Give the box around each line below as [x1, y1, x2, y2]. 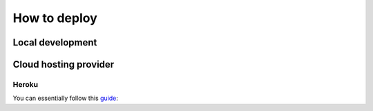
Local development [12, 37, 97, 48]
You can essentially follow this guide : [12, 94, 119, 103]
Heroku [12, 79, 38, 89]
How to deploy [12, 10, 98, 26]
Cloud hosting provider [12, 59, 115, 70]
